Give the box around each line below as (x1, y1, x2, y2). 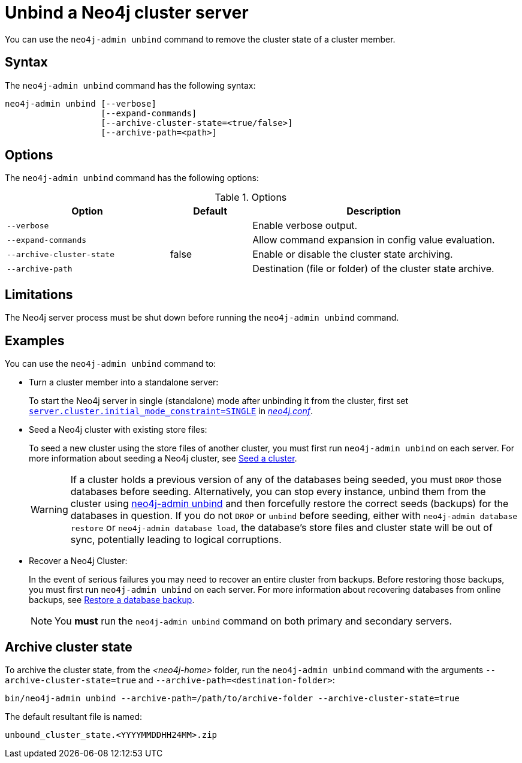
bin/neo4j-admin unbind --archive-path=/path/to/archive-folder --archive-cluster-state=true (5, 693, 460, 703)
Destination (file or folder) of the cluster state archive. (252, 263, 494, 275)
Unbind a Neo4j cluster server (5, 2, 249, 23)
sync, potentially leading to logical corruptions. (70, 533, 282, 546)
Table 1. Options (215, 191, 287, 204)
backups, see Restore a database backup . (29, 595, 195, 605)
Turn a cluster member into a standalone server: (29, 377, 219, 388)
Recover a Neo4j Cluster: (29, 556, 128, 566)
